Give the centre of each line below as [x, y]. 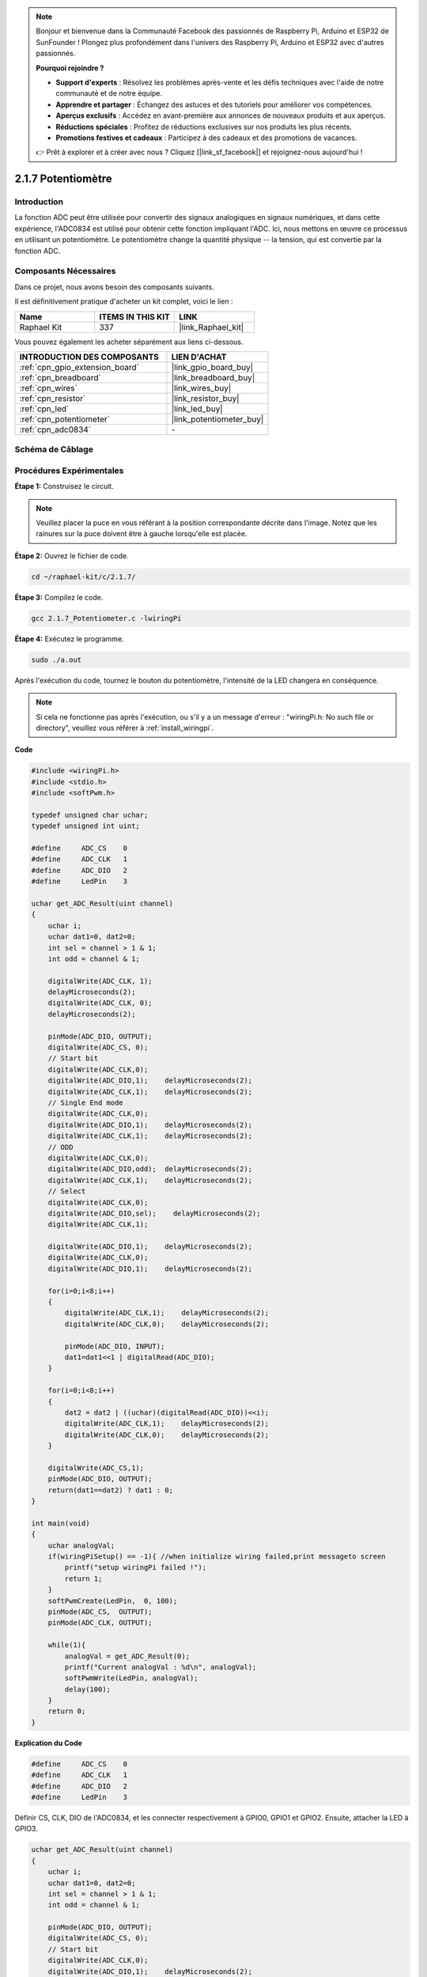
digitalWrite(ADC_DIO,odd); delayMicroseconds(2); [150, 1169]
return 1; [83, 1578]
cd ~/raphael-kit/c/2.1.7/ [83, 576]
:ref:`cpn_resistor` [53, 398]
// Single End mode [86, 1102]
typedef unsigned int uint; [85, 826]
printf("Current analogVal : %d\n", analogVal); [161, 1667]
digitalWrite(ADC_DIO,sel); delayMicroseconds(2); [154, 1213]
